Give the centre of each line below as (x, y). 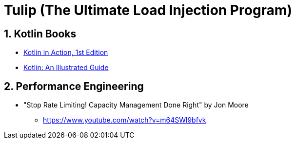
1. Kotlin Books (40, 34)
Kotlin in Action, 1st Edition (66, 53)
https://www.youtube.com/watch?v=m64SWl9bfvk (125, 120)
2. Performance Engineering (74, 86)
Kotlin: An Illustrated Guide (66, 68)
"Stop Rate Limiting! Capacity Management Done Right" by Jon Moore (136, 105)
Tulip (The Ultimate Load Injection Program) (148, 10)
